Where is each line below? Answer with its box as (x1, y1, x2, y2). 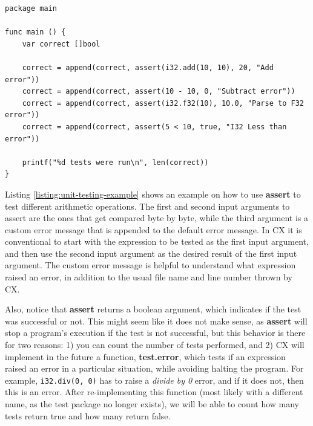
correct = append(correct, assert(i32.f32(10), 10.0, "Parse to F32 (22, 98, 304, 108)
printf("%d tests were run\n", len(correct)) (22, 158, 209, 167)
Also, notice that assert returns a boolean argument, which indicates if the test (5, 303, 301, 315)
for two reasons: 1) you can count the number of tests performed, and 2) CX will (5, 338, 305, 351)
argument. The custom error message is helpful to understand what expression (5, 259, 296, 271)
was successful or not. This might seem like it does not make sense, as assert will (5, 314, 308, 327)
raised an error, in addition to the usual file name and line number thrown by (5, 271, 292, 283)
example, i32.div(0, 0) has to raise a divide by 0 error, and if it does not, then (5, 373, 304, 386)
